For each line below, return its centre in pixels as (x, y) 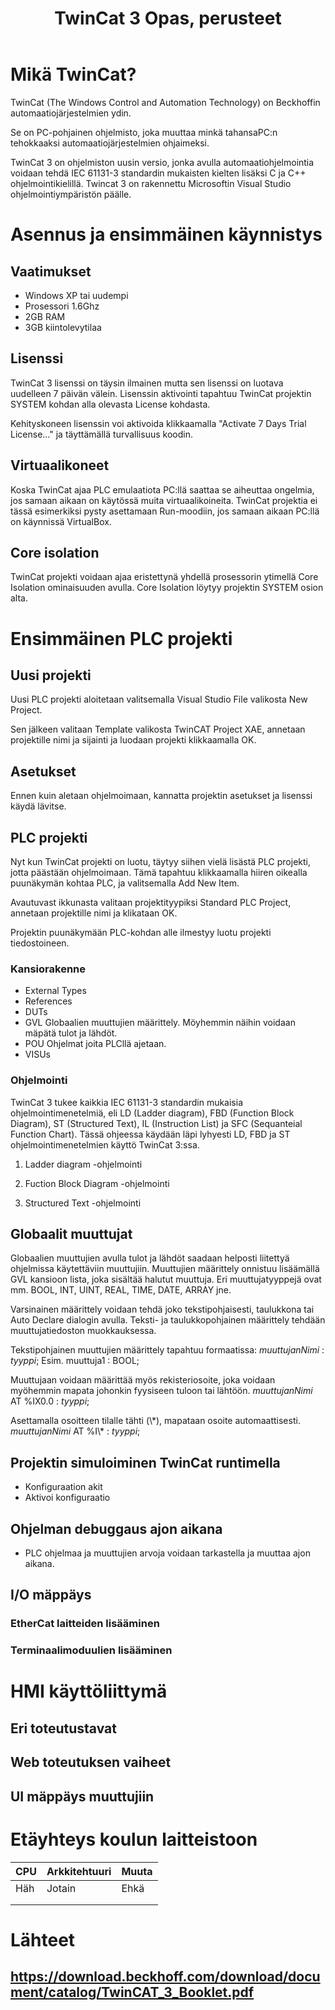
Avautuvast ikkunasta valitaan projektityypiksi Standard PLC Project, (151, 902)
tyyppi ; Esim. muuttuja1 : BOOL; (75, 1361)
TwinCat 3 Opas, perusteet (168, 18)
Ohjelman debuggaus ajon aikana (116, 1528)
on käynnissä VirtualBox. (61, 521)
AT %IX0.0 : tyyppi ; (50, 1401)
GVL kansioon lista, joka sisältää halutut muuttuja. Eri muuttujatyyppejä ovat (166, 1279)
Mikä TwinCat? (73, 74)
